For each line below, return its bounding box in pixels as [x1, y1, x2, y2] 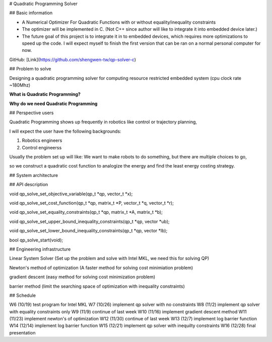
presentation [9, 329, 36, 335]
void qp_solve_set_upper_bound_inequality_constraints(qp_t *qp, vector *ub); [9, 218, 170, 224]
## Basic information [9, 10, 53, 16]
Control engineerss [22, 144, 62, 150]
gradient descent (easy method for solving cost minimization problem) [9, 274, 156, 280]
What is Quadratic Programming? [9, 91, 81, 98]
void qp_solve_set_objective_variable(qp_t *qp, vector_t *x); [9, 191, 133, 197]
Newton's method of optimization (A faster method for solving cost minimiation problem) [9, 265, 193, 271]
